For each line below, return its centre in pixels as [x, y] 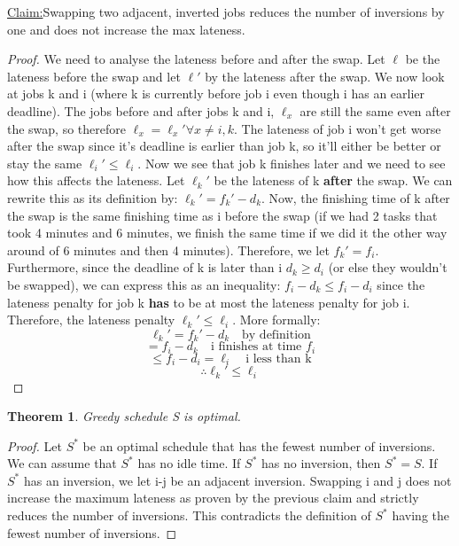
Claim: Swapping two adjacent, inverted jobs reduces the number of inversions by [226, 12]
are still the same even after [375, 110]
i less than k [279, 359]
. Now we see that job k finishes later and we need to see [292, 163]
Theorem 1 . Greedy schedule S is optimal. [124, 416]
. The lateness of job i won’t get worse [338, 128]
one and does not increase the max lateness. [126, 29]
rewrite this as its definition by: [93, 197]
